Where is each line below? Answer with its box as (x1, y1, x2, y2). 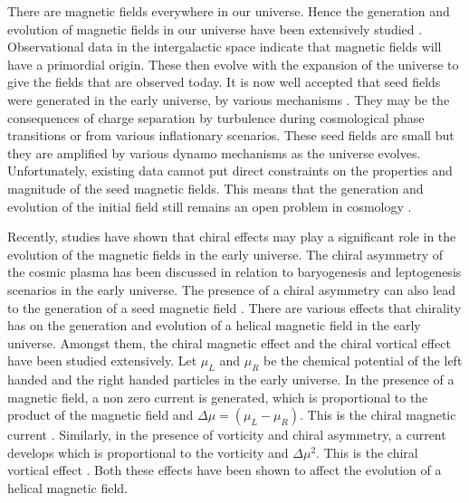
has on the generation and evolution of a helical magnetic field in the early (7, 316, 421, 335)
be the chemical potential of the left (263, 351, 463, 370)
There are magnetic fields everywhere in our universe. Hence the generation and (7, 2, 450, 20)
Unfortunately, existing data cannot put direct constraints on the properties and (7, 161, 453, 180)
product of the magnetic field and (7, 405, 194, 424)
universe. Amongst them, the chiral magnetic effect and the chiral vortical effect (7, 333, 451, 352)
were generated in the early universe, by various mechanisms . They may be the (7, 90, 450, 109)
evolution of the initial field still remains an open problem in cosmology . (7, 196, 412, 215)
